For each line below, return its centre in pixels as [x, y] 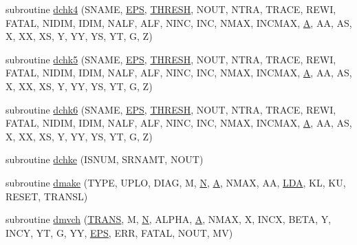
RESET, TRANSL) [47, 196]
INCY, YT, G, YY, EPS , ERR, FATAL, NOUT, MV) [119, 232]
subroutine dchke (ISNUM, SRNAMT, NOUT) [105, 159]
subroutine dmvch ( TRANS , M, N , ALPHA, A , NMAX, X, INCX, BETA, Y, [169, 219]
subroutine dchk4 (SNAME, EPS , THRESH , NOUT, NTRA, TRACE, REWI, [171, 9]
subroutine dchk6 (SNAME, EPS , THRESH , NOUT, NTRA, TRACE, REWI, [171, 109]
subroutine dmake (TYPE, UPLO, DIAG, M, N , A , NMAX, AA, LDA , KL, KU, [176, 182]
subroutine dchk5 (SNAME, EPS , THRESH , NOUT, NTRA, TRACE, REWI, [171, 59]
